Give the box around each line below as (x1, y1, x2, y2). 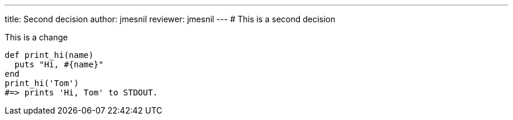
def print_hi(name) (5, 50, 94, 60)
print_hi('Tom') (5, 78, 79, 88)
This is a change (5, 32, 68, 42)
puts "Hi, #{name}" (14, 60, 104, 69)
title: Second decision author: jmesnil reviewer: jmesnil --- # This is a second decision (5, 14, 336, 24)
